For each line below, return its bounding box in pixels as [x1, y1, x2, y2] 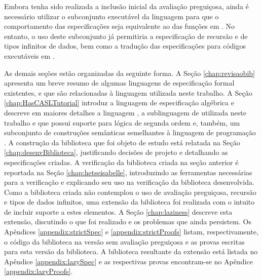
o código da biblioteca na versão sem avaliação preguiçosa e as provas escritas [4, 236, 245, 247]
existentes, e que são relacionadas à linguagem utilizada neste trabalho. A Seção [4, 87, 252, 98]
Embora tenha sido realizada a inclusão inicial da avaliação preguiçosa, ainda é [4, 1, 249, 11]
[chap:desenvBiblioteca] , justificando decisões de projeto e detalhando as [4, 147, 228, 157]
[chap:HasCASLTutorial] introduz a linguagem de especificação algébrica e [4, 97, 234, 108]
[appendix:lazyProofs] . [4, 266, 73, 276]
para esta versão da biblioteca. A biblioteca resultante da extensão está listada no [4, 246, 258, 257]
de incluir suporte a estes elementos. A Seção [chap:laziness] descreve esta [4, 206, 233, 217]
